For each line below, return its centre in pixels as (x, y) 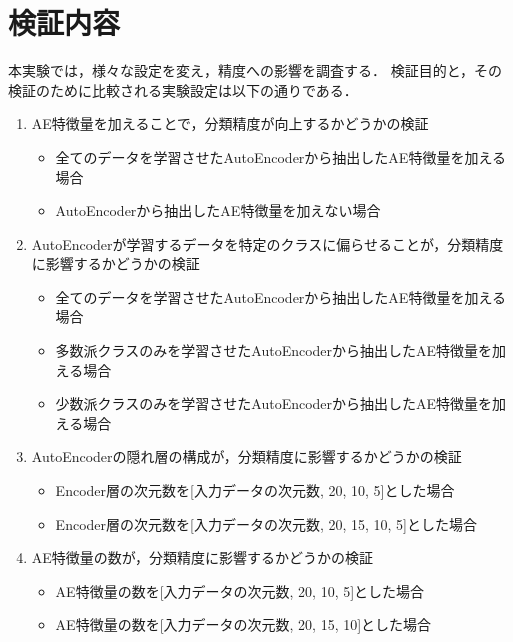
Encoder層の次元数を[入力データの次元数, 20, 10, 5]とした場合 (255, 490)
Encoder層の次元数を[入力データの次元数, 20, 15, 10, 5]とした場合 (266, 523)
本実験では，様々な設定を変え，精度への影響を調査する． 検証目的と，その (255, 70)
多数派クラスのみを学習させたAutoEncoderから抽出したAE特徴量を (274, 350)
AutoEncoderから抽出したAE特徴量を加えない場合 (218, 210)
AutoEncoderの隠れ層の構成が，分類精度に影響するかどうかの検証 (246, 456)
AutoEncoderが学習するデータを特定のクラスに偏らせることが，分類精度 (267, 243)
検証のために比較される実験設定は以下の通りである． (183, 89)
